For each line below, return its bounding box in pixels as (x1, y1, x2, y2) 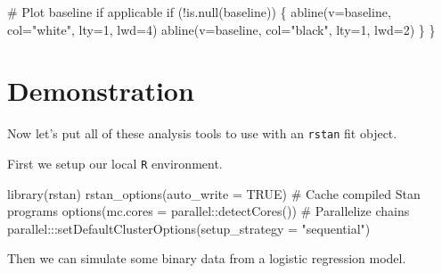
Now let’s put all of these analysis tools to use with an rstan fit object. (7, 124, 397, 143)
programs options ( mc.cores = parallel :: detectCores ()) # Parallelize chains (7, 202, 410, 220)
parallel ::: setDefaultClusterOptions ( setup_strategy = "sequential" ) (7, 219, 371, 237)
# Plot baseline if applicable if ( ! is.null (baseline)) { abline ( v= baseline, (7, 3, 391, 21)
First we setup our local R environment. (7, 153, 223, 172)
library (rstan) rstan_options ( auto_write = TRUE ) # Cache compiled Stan (7, 184, 421, 203)
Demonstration (7, 72, 194, 109)
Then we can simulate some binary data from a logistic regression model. (7, 249, 406, 268)
